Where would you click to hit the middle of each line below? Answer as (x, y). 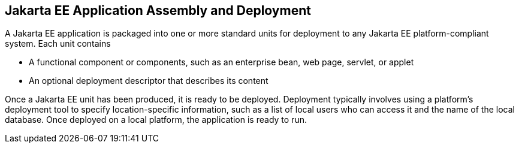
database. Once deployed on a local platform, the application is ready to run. (156, 120)
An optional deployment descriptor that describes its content (149, 81)
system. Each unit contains (58, 44)
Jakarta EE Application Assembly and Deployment (158, 10)
